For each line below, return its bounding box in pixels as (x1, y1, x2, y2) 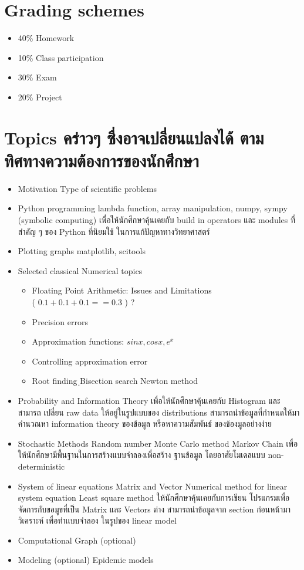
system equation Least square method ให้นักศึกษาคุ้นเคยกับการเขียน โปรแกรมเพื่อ (18, 491, 290, 504)
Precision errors (32, 315, 88, 328)
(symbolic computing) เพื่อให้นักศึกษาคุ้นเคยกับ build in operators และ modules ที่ (18, 214, 296, 225)
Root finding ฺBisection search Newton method (32, 375, 198, 387)
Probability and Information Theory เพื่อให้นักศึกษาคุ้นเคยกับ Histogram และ (18, 394, 281, 406)
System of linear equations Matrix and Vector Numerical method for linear (18, 480, 288, 492)
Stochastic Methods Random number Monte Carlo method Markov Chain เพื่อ (18, 437, 298, 449)
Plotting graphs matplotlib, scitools (18, 245, 146, 257)
